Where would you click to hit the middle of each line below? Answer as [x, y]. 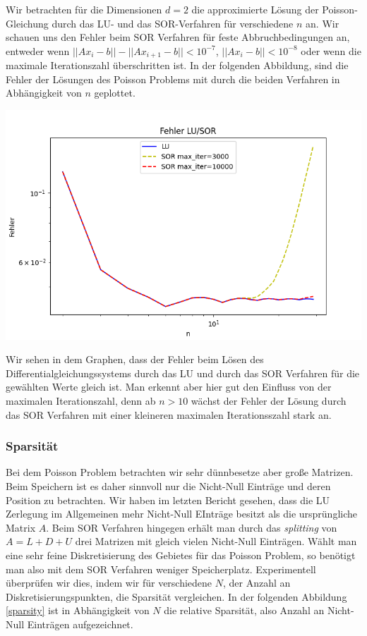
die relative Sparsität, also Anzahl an [244, 610]
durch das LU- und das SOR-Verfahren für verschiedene [173, 23]
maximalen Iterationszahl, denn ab [81, 400]
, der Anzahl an [257, 583]
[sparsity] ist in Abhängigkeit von [78, 610]
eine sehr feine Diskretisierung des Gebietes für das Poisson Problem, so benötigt [181, 555]
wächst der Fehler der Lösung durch [269, 400]
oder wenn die [331, 50]
